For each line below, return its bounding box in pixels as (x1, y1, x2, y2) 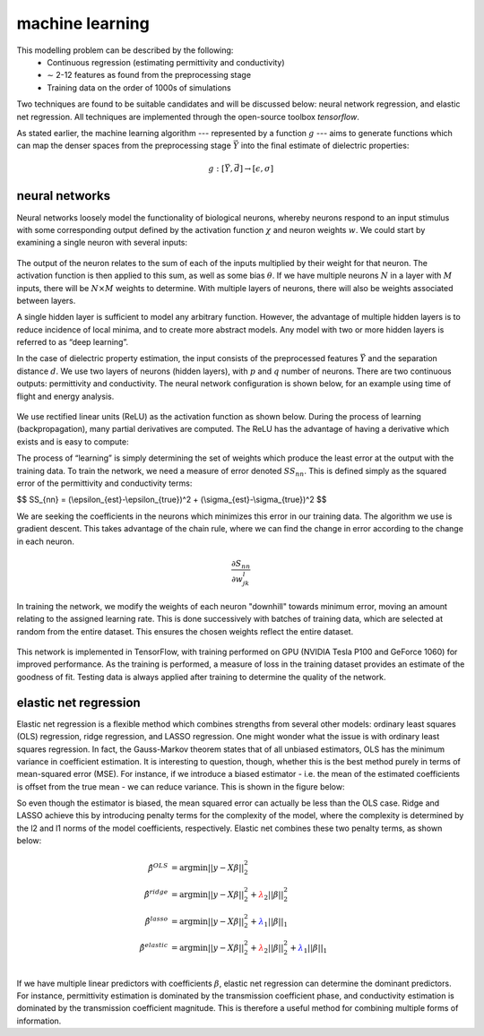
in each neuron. (16, 536, 75, 547)
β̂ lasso (144, 914, 169, 927)
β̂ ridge (143, 888, 169, 900)
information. (16, 1015, 62, 1026)
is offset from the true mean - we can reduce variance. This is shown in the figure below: (16, 781, 345, 792)
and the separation (367, 353, 438, 364)
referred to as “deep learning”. (16, 337, 129, 348)
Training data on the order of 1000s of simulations (47, 82, 232, 93)
